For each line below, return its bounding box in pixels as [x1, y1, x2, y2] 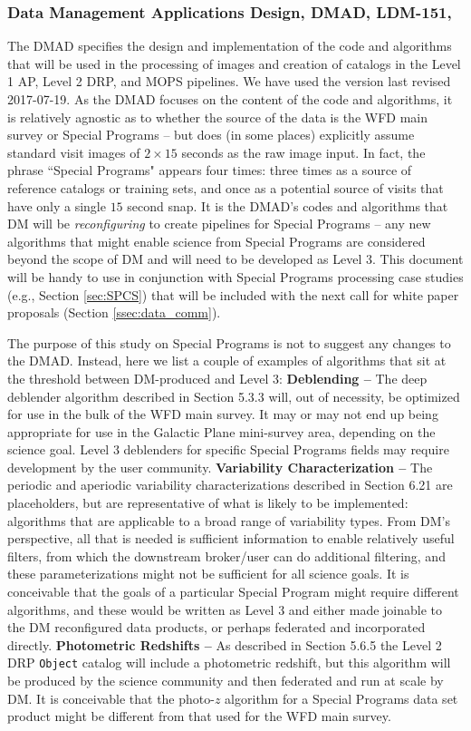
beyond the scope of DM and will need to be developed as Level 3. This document [7, 249, 464, 268]
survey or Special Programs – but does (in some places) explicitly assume [7, 125, 415, 144]
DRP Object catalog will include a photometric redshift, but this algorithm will [7, 653, 451, 672]
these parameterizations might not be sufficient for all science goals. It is [7, 564, 409, 583]
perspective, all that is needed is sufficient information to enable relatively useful [7, 529, 455, 548]
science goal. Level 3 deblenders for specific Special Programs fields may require [7, 440, 449, 459]
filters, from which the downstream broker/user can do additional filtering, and [7, 546, 446, 565]
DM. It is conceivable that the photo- [7, 688, 215, 707]
